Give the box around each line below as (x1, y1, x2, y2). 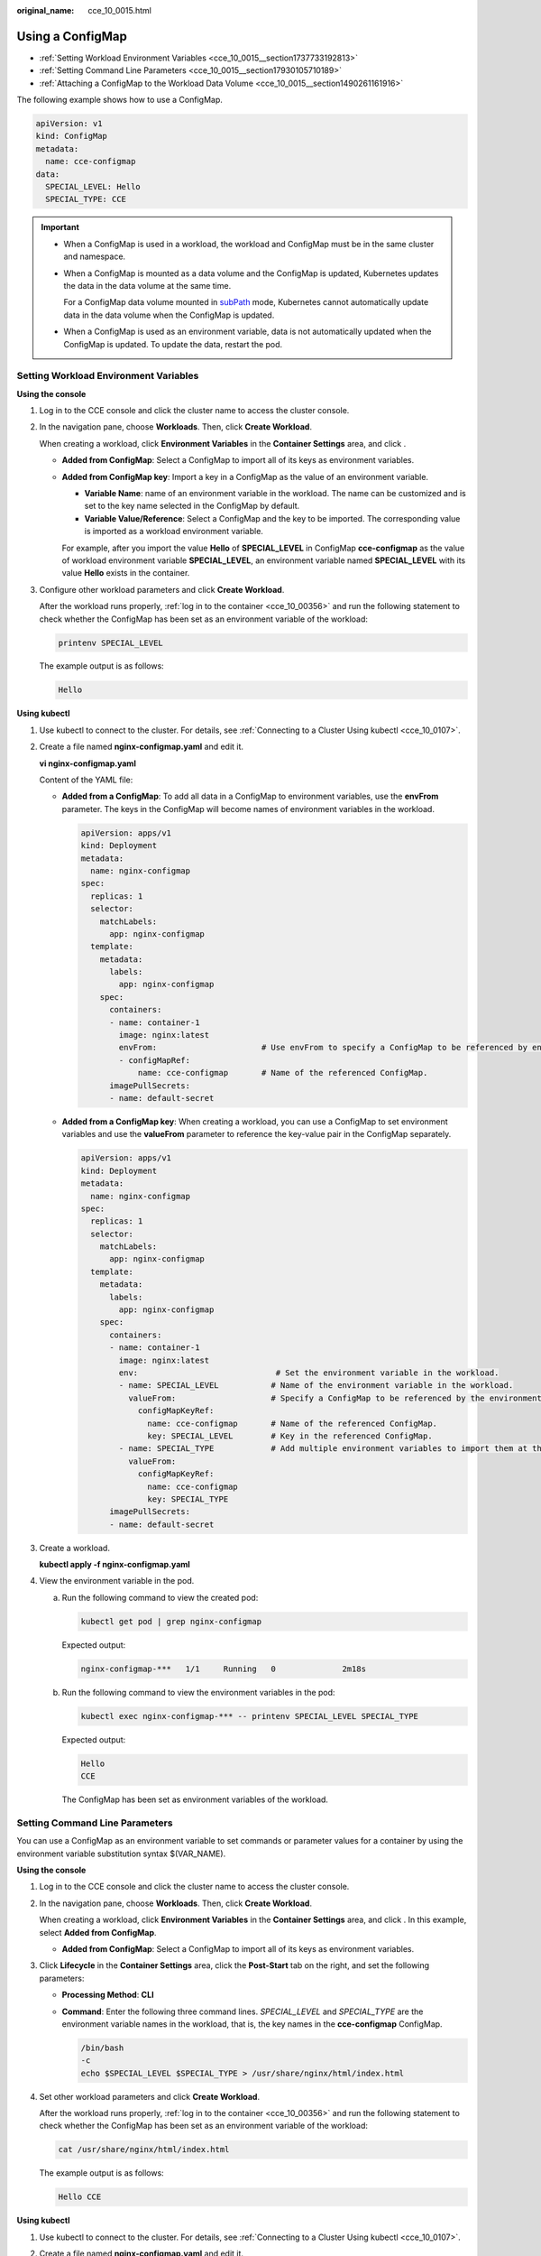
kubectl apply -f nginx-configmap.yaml (39, 1559, 191, 1570)
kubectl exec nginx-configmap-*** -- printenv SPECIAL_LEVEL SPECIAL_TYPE (80, 1711, 419, 1721)
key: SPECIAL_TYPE (147, 1493, 229, 1504)
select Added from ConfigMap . (39, 1927, 157, 1937)
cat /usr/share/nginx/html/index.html (58, 2144, 230, 2155)
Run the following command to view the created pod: (61, 1592, 259, 1603)
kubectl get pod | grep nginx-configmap (80, 1616, 261, 1626)
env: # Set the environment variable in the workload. (118, 1367, 500, 1378)
